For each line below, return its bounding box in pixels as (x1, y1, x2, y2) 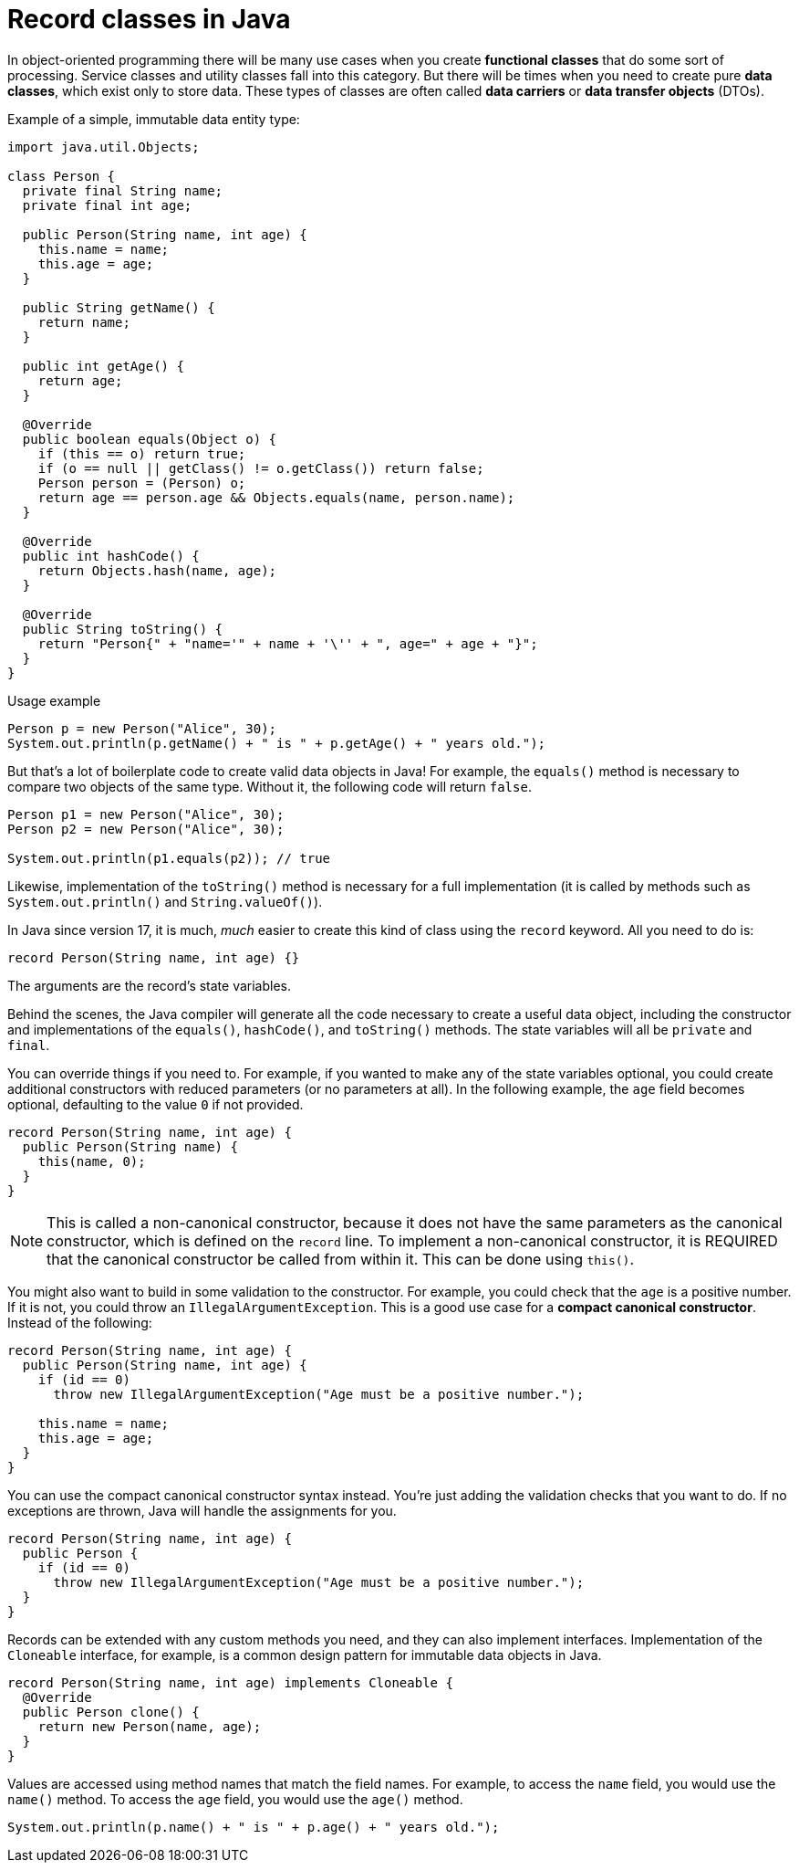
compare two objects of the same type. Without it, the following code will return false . (7, 778, 532, 794)
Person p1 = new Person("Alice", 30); (7, 806, 285, 822)
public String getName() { (22, 299, 215, 315)
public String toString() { (22, 621, 223, 636)
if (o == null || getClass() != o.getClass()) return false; (37, 460, 484, 476)
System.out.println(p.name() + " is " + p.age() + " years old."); (7, 1819, 500, 1834)
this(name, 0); (37, 1153, 146, 1169)
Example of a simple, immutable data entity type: (7, 110, 300, 127)
